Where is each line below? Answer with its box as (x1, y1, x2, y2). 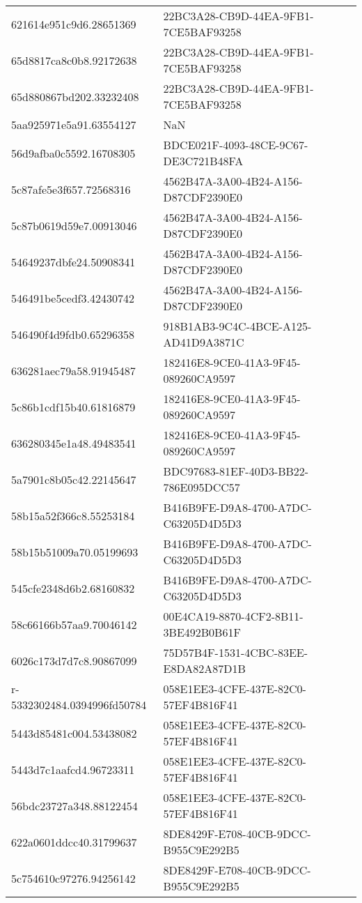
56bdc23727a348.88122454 (11, 797, 138, 814)
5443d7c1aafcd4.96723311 (11, 761, 135, 777)
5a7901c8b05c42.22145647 (11, 471, 136, 487)
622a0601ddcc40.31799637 (11, 833, 137, 850)
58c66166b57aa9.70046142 (11, 616, 137, 632)
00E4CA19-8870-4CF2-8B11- (163, 608, 304, 624)
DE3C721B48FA (163, 153, 244, 169)
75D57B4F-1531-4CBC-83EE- (163, 644, 308, 660)
